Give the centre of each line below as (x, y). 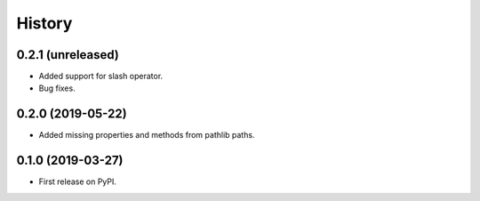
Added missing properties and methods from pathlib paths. (147, 135)
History (44, 23)
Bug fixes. (57, 88)
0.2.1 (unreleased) (68, 55)
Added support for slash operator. (101, 76)
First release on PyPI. (78, 181)
